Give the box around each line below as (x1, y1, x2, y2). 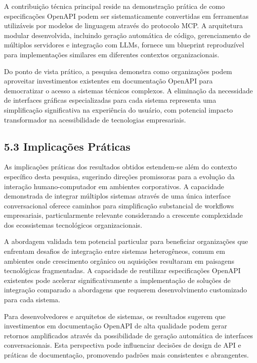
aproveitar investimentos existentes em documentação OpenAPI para (4, 76, 213, 86)
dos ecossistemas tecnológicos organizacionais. (4, 219, 142, 230)
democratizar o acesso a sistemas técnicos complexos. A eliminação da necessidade (4, 85, 253, 95)
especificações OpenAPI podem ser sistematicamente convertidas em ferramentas (4, 10, 249, 21)
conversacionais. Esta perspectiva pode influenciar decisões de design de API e (4, 340, 241, 350)
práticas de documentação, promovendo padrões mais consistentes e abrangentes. (4, 350, 249, 360)
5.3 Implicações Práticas (4, 138, 130, 154)
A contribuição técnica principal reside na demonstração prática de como (4, 1, 225, 11)
